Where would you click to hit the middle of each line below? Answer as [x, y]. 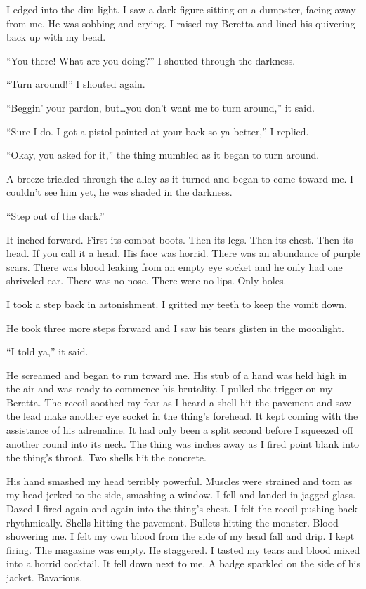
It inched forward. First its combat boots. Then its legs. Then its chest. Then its [180, 239]
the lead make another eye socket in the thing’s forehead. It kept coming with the [182, 416]
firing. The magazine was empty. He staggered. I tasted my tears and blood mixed [183, 549]
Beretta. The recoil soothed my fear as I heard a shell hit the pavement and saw [179, 402]
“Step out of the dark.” [55, 215]
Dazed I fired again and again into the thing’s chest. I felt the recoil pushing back [182, 509]
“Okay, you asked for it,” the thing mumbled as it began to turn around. [163, 155]
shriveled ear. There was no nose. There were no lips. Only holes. [146, 280]
